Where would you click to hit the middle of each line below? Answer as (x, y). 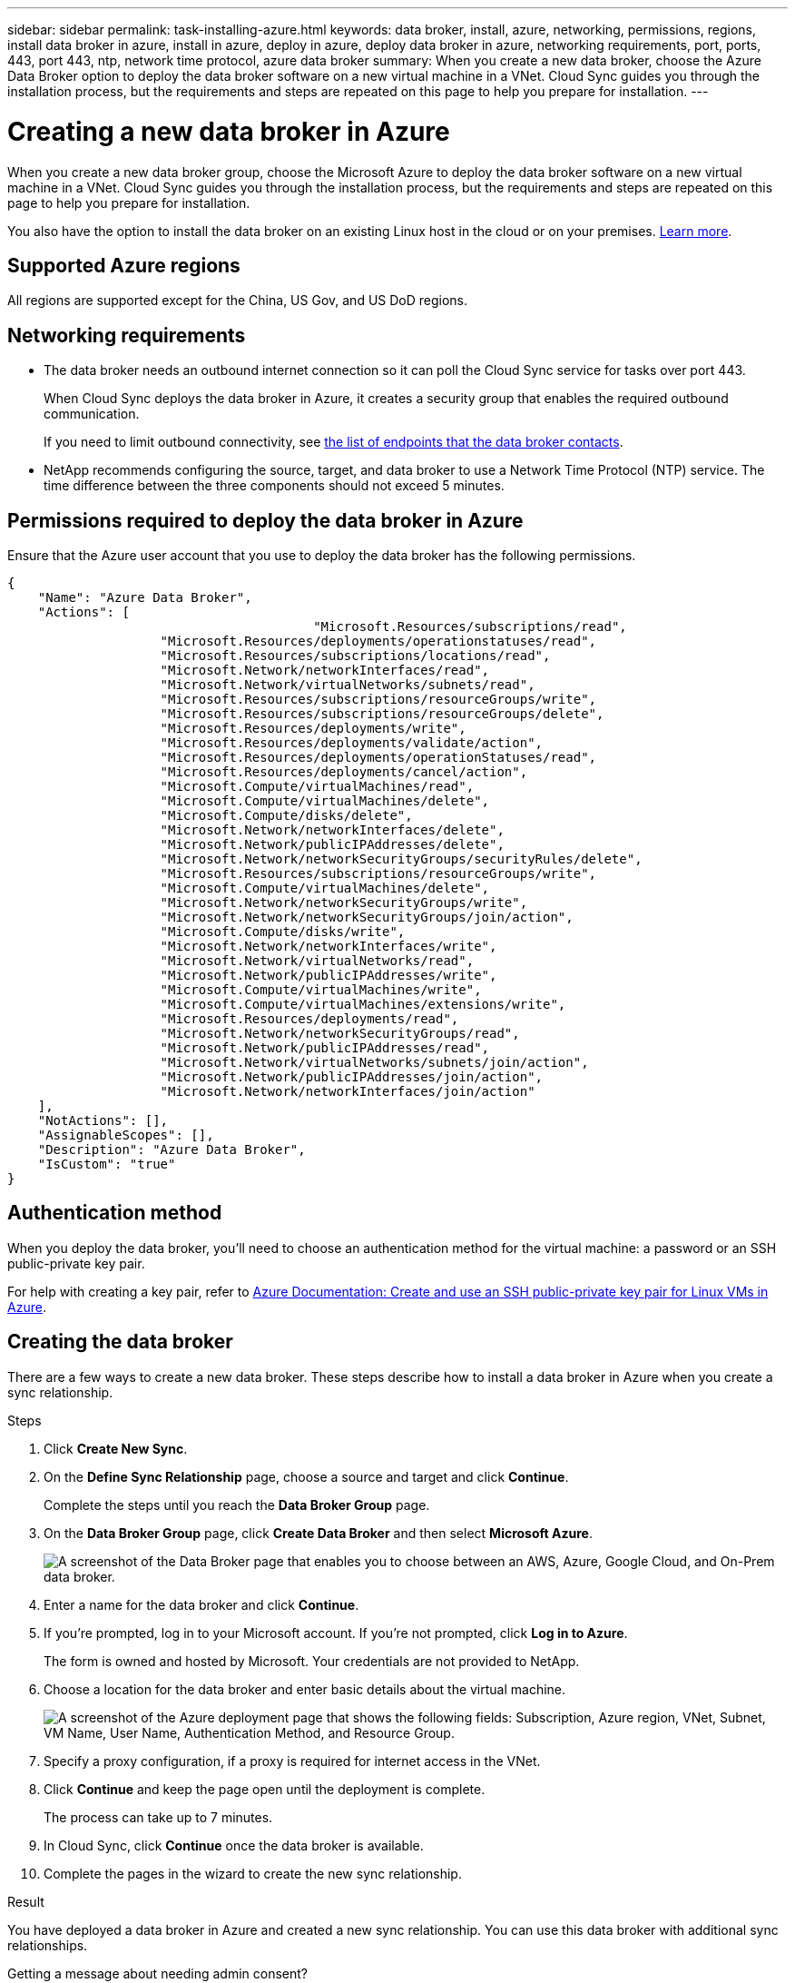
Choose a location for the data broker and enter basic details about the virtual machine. (305, 1689)
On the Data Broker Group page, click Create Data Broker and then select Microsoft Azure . (318, 1533)
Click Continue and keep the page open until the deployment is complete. (265, 1789)
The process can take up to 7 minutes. (158, 1817)
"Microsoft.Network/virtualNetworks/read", (317, 961)
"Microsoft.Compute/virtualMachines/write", (321, 990)
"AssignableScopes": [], (126, 1135)
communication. (92, 414)
